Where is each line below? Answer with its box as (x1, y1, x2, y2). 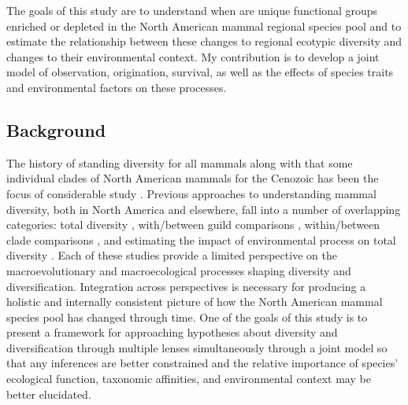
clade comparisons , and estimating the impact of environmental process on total (6, 231, 396, 248)
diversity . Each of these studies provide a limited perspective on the (6, 247, 337, 263)
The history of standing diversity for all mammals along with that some (6, 154, 353, 171)
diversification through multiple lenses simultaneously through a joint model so (6, 339, 388, 355)
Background (6, 117, 106, 142)
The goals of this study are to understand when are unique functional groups (6, 2, 378, 18)
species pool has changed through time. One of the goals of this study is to (6, 308, 368, 325)
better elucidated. (6, 385, 91, 402)
